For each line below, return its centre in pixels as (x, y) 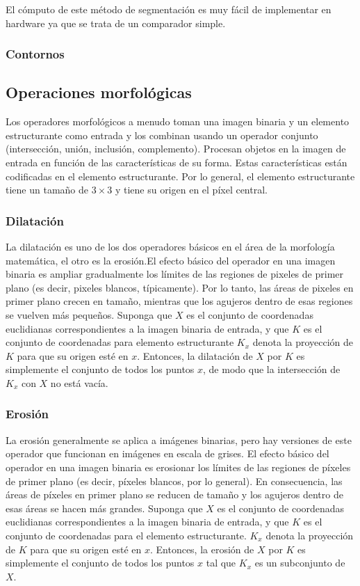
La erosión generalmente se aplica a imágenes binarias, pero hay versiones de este (179, 439)
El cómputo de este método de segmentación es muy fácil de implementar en (169, 9)
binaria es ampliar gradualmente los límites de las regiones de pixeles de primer (174, 274)
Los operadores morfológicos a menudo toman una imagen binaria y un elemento (178, 121)
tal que (221, 563)
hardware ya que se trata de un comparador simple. (116, 23)
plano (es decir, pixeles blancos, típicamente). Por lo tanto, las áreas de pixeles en (180, 287)
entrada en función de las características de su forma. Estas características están (177, 163)
